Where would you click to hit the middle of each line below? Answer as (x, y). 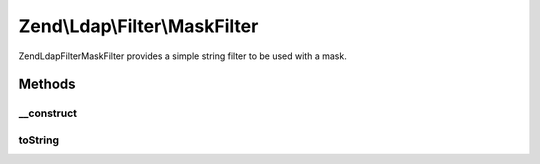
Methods (47, 84)
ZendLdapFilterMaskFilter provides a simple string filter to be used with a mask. (182, 56)
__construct (48, 113)
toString (39, 140)
